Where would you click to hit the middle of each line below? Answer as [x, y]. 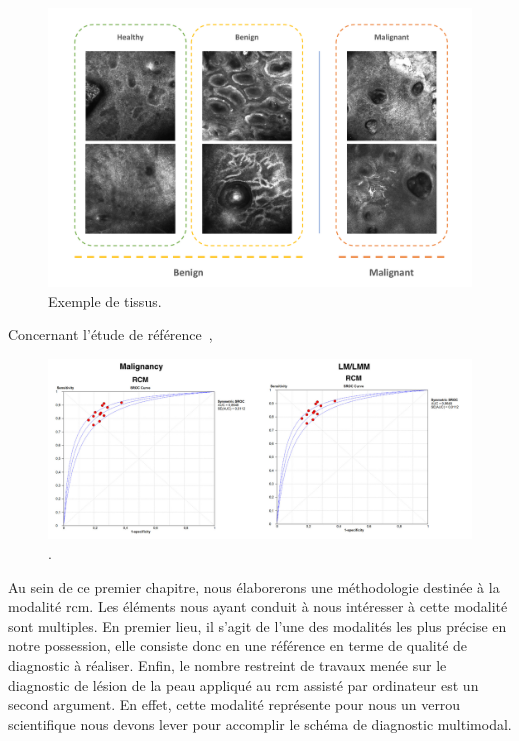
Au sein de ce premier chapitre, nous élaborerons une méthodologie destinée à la [254, 586]
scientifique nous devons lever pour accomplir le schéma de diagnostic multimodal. [260, 723]
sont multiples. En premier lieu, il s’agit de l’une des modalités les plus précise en [257, 625]
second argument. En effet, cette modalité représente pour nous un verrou [234, 704]
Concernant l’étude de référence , [110, 334]
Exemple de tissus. [105, 300]
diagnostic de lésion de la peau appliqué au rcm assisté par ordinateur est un [243, 684]
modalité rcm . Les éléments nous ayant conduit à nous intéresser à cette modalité [258, 606]
